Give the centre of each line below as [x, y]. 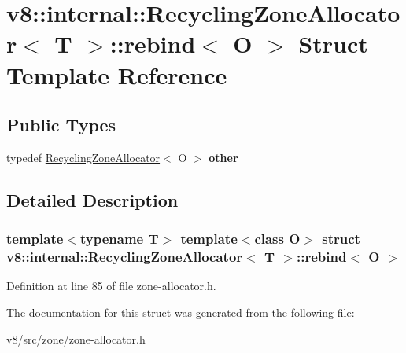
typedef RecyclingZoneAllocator [83, 157]
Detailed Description [92, 199]
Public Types [61, 125]
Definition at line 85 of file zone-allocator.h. [111, 286]
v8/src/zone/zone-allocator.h [76, 338]
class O [277, 239]
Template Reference [117, 74]
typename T [119, 239]
